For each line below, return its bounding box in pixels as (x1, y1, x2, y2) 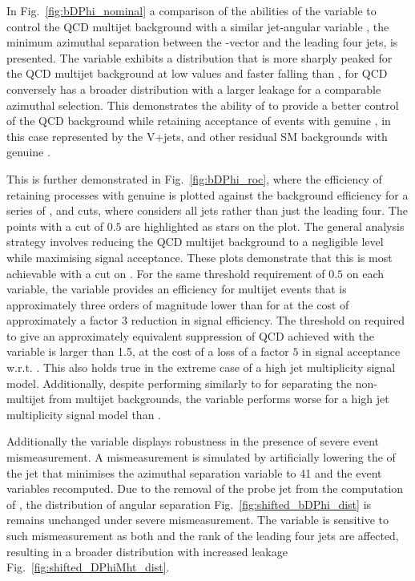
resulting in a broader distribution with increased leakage (6, 543, 288, 559)
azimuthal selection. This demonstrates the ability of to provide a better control (6, 96, 399, 113)
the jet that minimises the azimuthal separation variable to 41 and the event (6, 464, 382, 481)
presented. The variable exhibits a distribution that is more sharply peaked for (6, 49, 393, 66)
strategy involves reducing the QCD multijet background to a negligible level (6, 233, 384, 250)
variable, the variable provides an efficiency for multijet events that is (6, 280, 347, 297)
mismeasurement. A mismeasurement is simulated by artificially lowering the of (6, 449, 396, 466)
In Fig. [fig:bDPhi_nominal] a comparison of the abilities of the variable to (6, 2, 377, 18)
